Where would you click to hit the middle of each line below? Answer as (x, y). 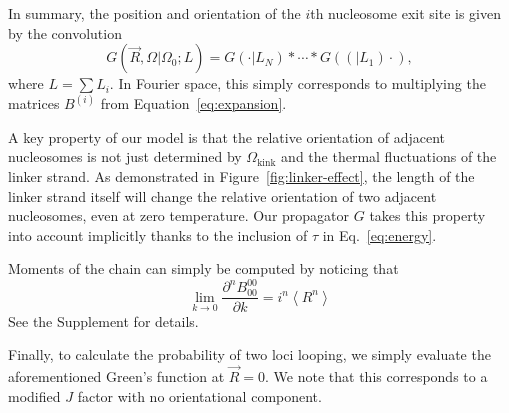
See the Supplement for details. (103, 320)
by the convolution (65, 32)
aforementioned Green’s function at (116, 375)
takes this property (427, 215)
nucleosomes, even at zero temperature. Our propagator (179, 215)
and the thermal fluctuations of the (389, 156)
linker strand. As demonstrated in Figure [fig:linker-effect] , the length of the (241, 176)
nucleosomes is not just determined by (125, 156)
